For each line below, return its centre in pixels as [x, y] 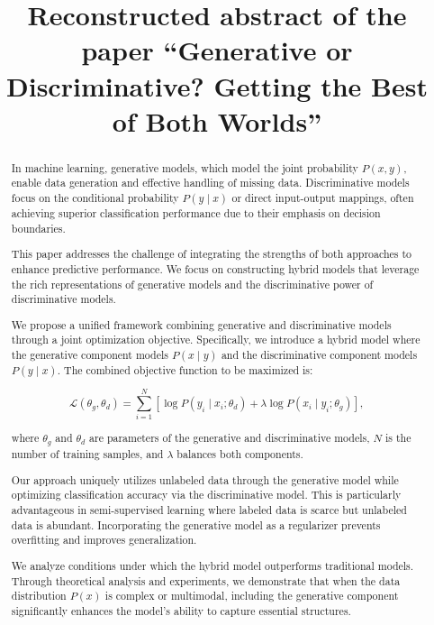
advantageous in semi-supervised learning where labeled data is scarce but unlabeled [209, 510]
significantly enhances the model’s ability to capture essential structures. [181, 610]
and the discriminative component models [319, 355]
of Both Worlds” [217, 120]
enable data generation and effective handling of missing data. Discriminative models [210, 183]
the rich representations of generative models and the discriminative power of [192, 284]
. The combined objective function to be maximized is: [185, 370]
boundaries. [38, 228]
